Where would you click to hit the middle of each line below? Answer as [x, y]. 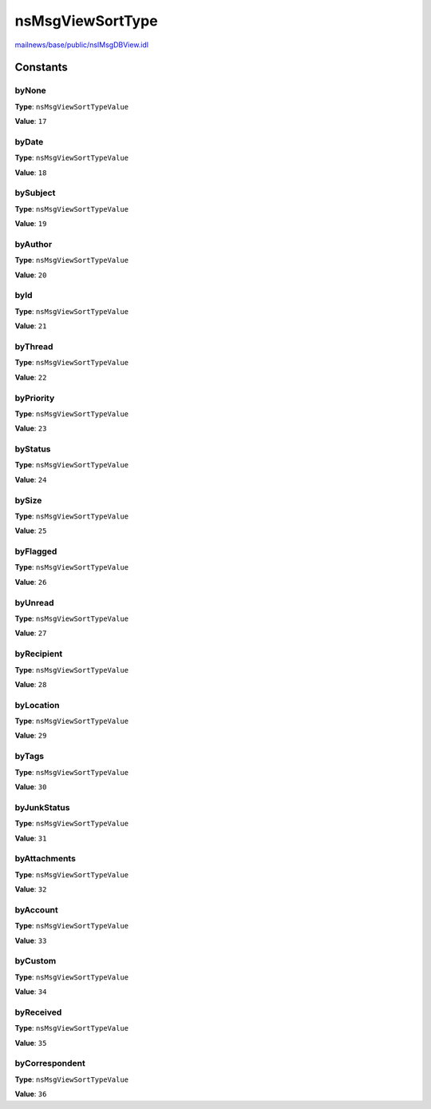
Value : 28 [31, 684]
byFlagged [36, 551]
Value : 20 [31, 275]
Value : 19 [31, 224]
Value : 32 [31, 889]
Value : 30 [31, 787]
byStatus [33, 449]
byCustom [36, 961]
